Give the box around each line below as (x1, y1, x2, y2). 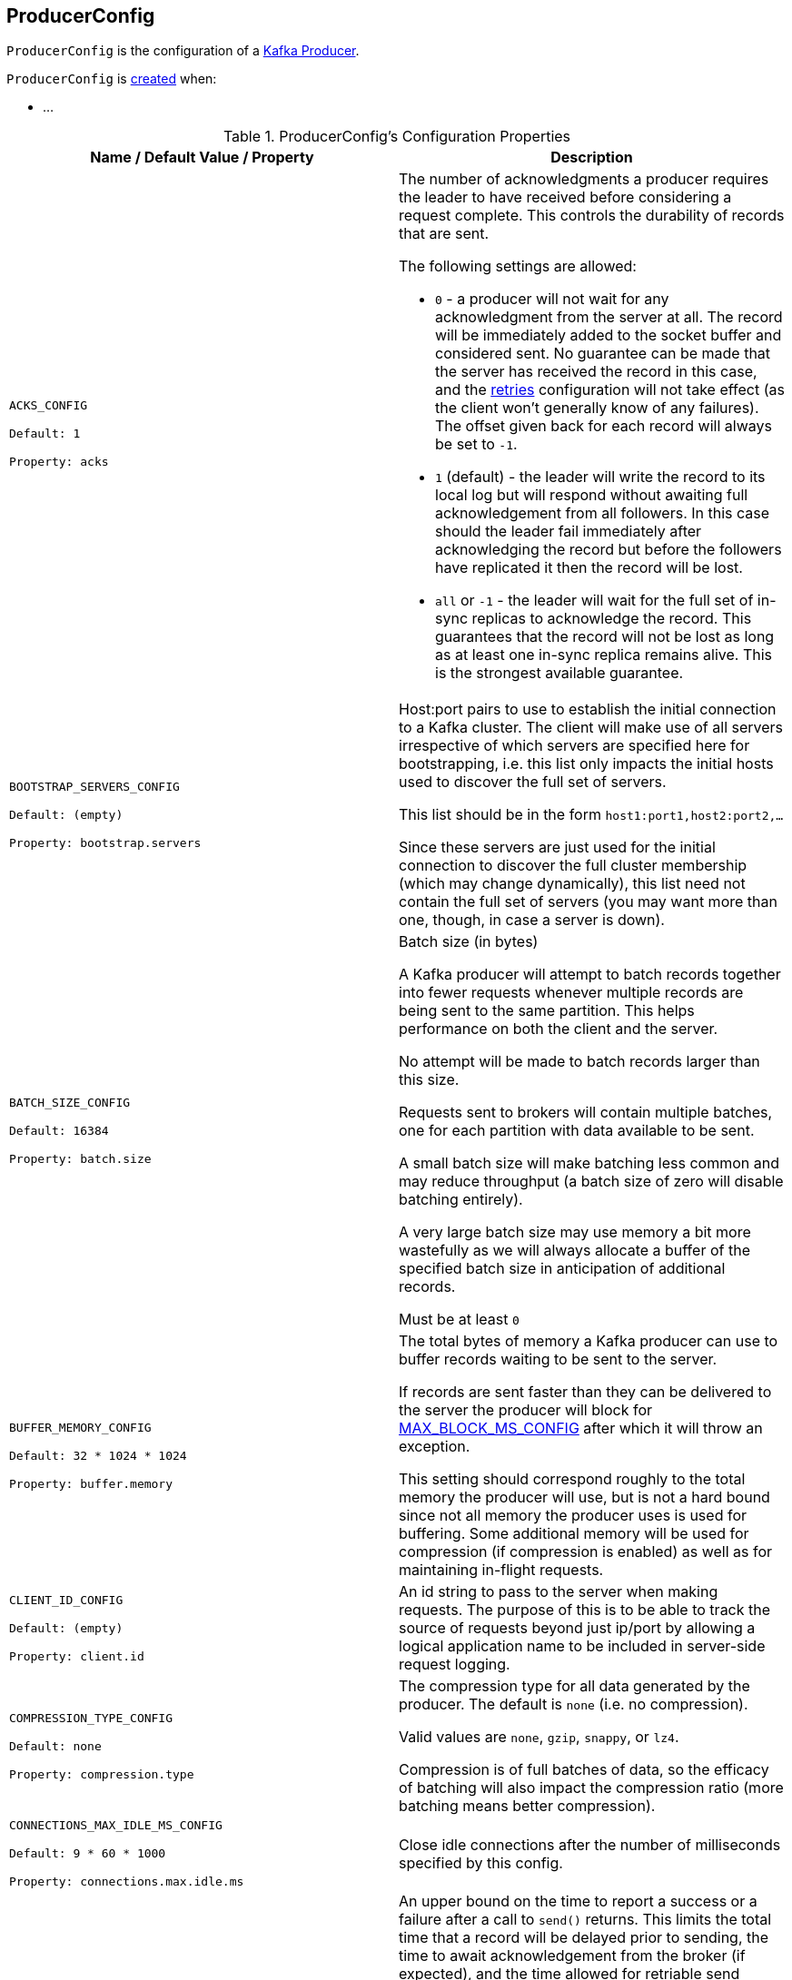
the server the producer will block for (399, 1401, 652, 1420)
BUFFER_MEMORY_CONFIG (9, 1420, 152, 1434)
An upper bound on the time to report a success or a (399, 1892, 757, 1911)
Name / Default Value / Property (90, 148, 314, 167)
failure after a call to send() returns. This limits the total (399, 1910, 772, 1929)
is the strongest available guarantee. (435, 664, 684, 683)
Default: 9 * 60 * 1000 (9, 1847, 166, 1861)
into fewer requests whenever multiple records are (399, 983, 744, 1002)
